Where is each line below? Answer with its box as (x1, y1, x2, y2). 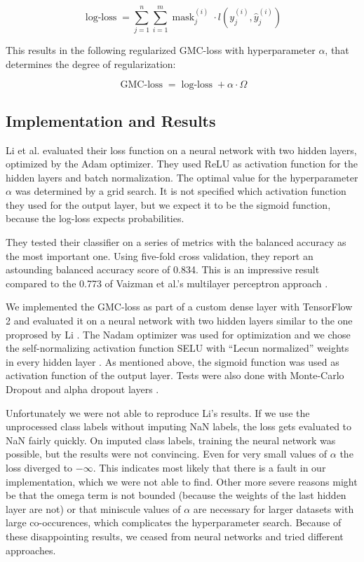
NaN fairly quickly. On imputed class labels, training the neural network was (6, 432, 336, 447)
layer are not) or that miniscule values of (6, 501, 181, 516)
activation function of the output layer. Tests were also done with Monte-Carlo (6, 368, 344, 383)
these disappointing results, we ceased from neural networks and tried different (6, 528, 344, 543)
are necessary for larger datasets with (193, 501, 354, 516)
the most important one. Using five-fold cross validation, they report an (6, 248, 314, 263)
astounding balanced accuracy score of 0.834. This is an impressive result (6, 262, 320, 277)
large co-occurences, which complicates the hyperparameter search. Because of (6, 515, 342, 530)
